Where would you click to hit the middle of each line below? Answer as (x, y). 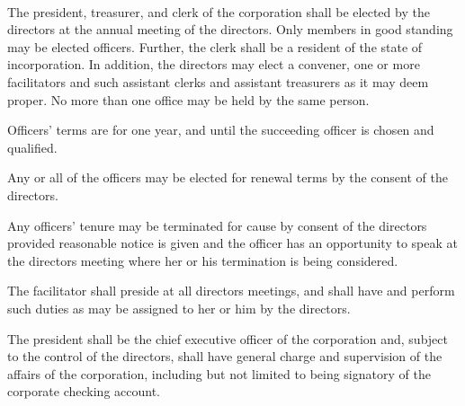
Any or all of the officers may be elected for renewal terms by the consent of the (228, 177)
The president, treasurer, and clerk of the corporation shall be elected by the (219, 11)
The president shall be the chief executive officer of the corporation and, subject (228, 338)
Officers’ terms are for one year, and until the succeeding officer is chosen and (221, 130)
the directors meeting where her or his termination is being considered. (203, 260)
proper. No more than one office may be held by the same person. (188, 99)
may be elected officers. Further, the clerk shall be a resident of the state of (215, 46)
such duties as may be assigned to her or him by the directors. (179, 308)
